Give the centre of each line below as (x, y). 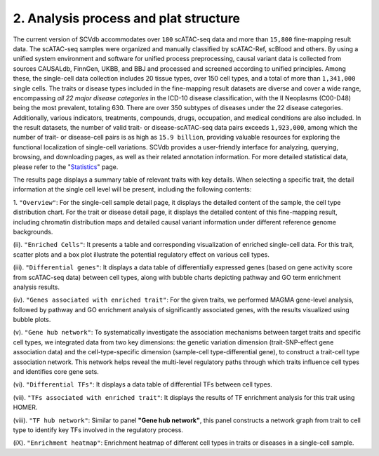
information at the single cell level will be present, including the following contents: (132, 189)
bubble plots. (32, 320)
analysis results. (36, 287)
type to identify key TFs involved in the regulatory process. (98, 430)
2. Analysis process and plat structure (127, 18)
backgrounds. (33, 232)
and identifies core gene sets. (56, 372)
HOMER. (25, 408)
